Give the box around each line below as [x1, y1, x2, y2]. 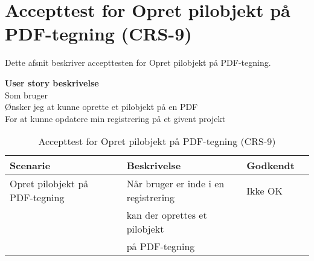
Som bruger [5, 88, 48, 101]
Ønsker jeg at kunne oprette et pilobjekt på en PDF [5, 100, 198, 113]
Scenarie [10, 158, 51, 173]
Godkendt [246, 158, 295, 173]
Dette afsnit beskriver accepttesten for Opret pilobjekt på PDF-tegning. [5, 56, 271, 69]
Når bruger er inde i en [126, 176, 225, 191]
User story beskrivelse [5, 76, 99, 89]
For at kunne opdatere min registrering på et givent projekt [5, 112, 226, 124]
